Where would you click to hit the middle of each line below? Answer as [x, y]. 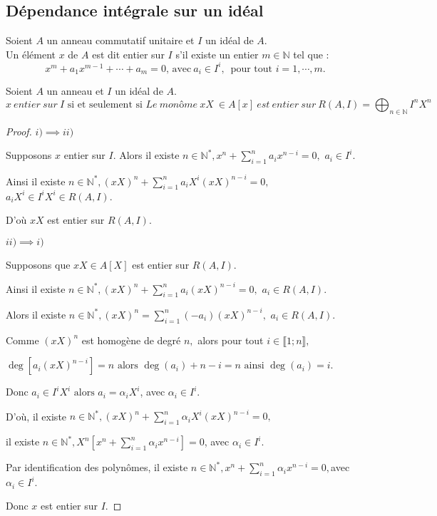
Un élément [31, 54]
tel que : [311, 54]
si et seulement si [105, 104]
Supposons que [38, 264]
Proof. [19, 131]
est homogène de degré [131, 340]
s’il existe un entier [217, 54]
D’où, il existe [36, 416]
